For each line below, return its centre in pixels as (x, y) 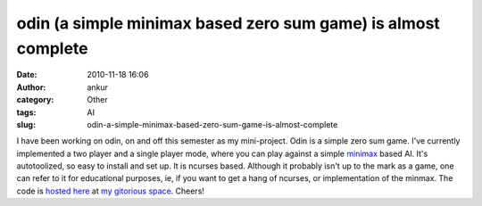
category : (35, 100)
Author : (31, 87)
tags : (26, 112)
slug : (26, 124)
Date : (27, 75)
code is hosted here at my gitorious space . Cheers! (111, 191)
